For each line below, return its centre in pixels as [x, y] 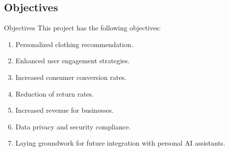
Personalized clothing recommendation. [74, 44]
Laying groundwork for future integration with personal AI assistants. [120, 143]
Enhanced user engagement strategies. [73, 61]
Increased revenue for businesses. [64, 110]
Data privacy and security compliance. [73, 126]
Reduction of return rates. [55, 93]
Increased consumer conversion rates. [71, 77]
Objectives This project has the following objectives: [83, 28]
